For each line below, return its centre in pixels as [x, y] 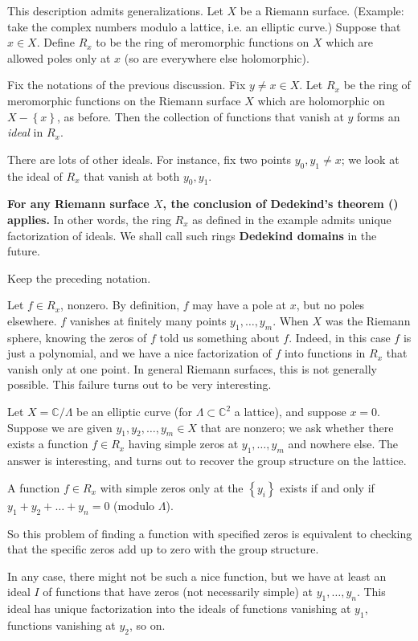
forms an [379, 116]
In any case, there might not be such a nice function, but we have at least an [197, 576]
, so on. [147, 625]
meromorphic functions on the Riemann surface [124, 100]
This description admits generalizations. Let [115, 10]
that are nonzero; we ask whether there [297, 427]
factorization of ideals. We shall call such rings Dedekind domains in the [192, 235]
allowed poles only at [59, 57]
